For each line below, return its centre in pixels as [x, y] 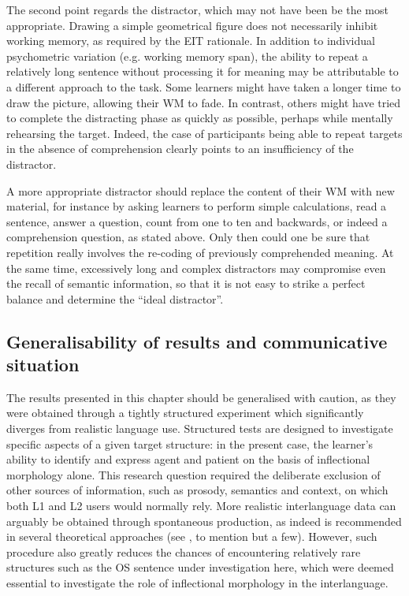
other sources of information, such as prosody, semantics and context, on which [197, 490]
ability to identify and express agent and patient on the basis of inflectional [188, 459]
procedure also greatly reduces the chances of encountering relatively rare [184, 551]
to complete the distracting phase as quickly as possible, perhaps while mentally [200, 118]
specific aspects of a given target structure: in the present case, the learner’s [190, 443]
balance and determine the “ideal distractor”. [115, 298]
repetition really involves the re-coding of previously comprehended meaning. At [200, 252]
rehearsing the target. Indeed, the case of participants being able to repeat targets [204, 133]
